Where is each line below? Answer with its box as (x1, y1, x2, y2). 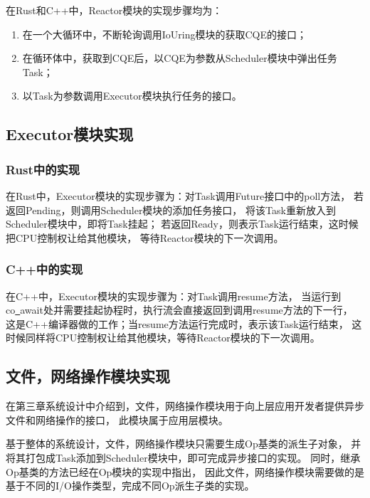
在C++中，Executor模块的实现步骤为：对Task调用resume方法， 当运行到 (6, 288, 342, 303)
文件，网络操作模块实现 (6, 365, 170, 387)
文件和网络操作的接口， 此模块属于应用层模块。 (6, 412, 228, 427)
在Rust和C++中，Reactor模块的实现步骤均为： (6, 3, 223, 17)
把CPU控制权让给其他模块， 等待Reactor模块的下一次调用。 (6, 230, 284, 245)
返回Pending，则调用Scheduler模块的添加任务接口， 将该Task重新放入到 (6, 202, 336, 217)
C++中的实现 (6, 260, 83, 278)
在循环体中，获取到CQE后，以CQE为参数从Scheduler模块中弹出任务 (22, 51, 337, 65)
